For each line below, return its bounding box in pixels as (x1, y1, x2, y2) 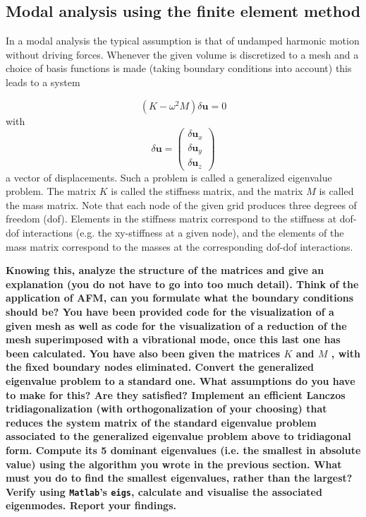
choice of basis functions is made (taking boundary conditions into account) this (6, 61, 352, 76)
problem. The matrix (6, 184, 97, 198)
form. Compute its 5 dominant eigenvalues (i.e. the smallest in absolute (6, 442, 361, 457)
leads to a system (6, 74, 80, 89)
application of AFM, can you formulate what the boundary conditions (6, 290, 354, 305)
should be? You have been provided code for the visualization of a (6, 304, 334, 319)
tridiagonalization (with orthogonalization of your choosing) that (6, 401, 327, 416)
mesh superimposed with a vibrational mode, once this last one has (6, 332, 341, 347)
